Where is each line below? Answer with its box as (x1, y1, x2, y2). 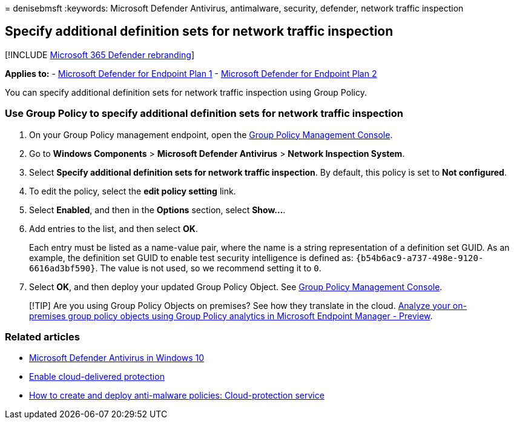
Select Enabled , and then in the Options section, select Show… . (29, 204, 286, 215)
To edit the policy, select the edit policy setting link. (29, 185, 236, 196)
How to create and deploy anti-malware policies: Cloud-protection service (29, 390, 325, 401)
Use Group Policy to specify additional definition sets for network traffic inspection (5, 107, 403, 120)
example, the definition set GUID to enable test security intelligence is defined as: (29, 252, 354, 263)
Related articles (5, 330, 80, 343)
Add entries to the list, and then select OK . (29, 223, 198, 234)
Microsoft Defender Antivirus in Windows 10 (29, 353, 205, 363)
